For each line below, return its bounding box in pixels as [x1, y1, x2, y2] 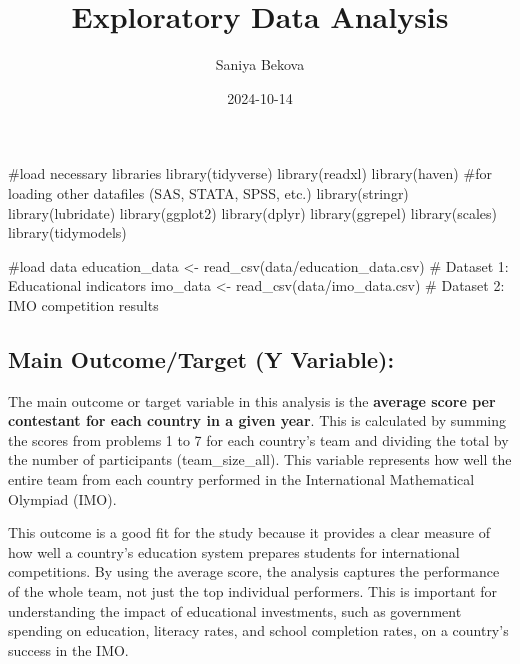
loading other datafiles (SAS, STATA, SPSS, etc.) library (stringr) [8, 182, 409, 203]
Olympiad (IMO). [8, 488, 117, 509]
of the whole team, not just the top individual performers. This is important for [8, 581, 497, 602]
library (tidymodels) [8, 222, 127, 243]
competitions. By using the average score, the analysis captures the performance [8, 561, 500, 582]
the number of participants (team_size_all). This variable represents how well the [8, 449, 512, 470]
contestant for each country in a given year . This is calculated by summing [8, 410, 507, 431]
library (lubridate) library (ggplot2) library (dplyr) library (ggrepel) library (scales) [8, 202, 497, 223]
